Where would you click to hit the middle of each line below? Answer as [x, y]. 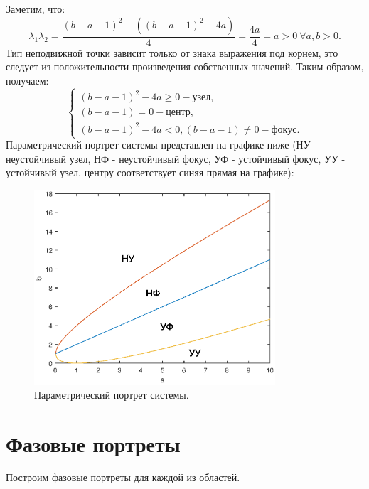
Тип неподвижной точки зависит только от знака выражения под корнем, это [172, 52]
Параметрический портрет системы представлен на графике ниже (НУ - [161, 144]
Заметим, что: [36, 9]
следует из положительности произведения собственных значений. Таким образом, [185, 66]
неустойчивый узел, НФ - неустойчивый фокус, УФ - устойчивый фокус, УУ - [176, 158]
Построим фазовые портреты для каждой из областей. [123, 477]
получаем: [27, 80]
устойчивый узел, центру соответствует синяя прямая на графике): [150, 172]
